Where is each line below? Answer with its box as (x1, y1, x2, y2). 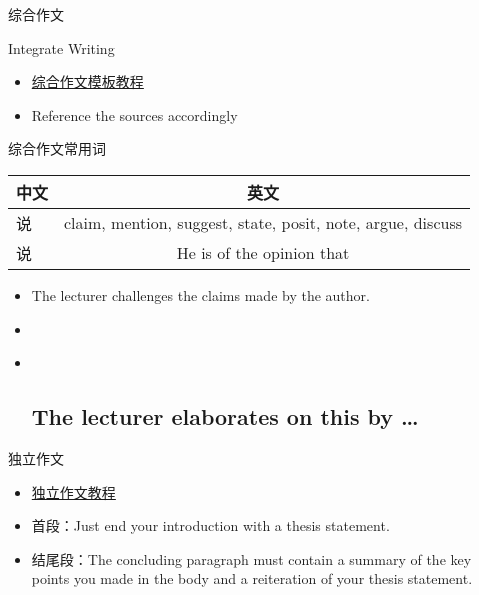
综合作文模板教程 (31, 71, 144, 92)
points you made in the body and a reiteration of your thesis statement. (31, 568, 473, 589)
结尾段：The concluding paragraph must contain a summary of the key (31, 548, 472, 569)
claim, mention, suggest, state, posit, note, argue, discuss (64, 211, 462, 235)
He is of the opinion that (176, 241, 350, 265)
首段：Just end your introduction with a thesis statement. (31, 515, 390, 536)
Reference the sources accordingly (31, 104, 238, 125)
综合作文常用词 (8, 138, 106, 159)
